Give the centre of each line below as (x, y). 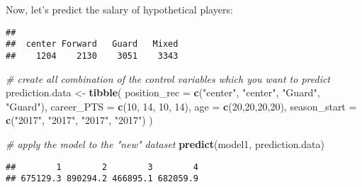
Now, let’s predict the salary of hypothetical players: (119, 9)
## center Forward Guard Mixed (92, 44)
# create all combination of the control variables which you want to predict (168, 78)
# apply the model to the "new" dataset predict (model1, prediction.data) (165, 143)
